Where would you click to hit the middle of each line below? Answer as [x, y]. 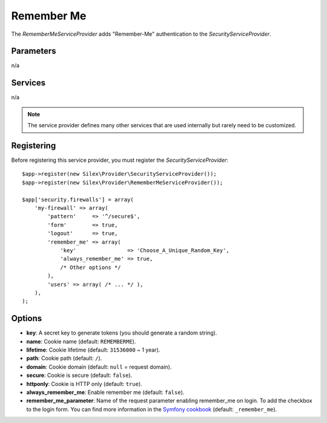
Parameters [34, 51]
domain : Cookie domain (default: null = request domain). [99, 367]
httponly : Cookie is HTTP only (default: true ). [84, 384]
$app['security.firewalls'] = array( [78, 199]
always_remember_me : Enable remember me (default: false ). [105, 392]
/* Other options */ [91, 267]
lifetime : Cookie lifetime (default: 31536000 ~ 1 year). [93, 350]
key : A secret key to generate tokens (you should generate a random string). [122, 333]
